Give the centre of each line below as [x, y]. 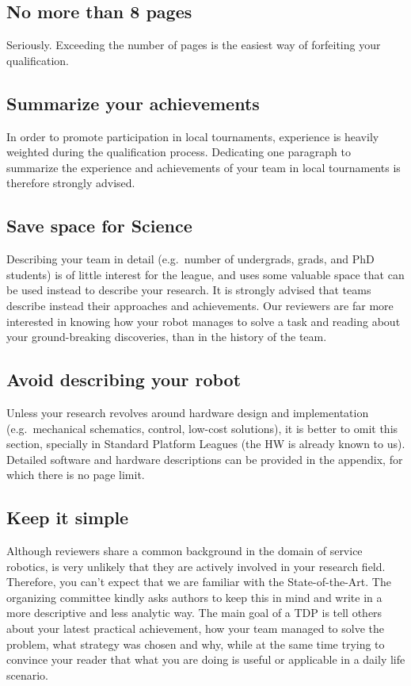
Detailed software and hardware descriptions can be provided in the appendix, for [205, 459]
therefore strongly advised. [71, 183]
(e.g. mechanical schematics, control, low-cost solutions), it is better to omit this [202, 428]
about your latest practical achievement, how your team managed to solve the [196, 629]
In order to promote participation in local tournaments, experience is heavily [193, 136]
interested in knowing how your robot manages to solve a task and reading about [204, 321]
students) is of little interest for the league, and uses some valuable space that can [205, 274]
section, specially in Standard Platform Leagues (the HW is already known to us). [206, 444]
